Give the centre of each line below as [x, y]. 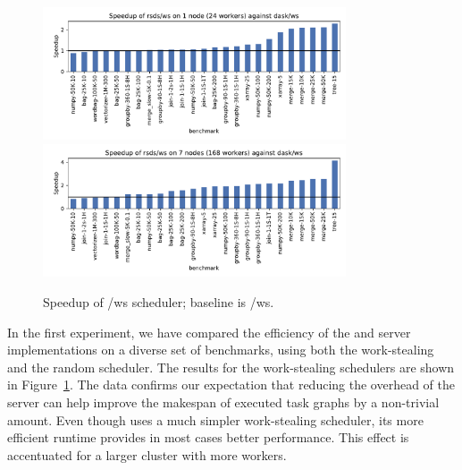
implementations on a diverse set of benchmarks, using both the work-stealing [221, 350]
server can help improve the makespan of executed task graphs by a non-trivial [223, 402]
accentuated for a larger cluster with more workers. [147, 454]
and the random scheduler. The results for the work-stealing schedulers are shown [231, 367]
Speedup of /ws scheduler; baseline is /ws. [159, 301]
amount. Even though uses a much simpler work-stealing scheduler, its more [215, 419]
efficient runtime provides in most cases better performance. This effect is [208, 437]
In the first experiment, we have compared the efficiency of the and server [209, 332]
